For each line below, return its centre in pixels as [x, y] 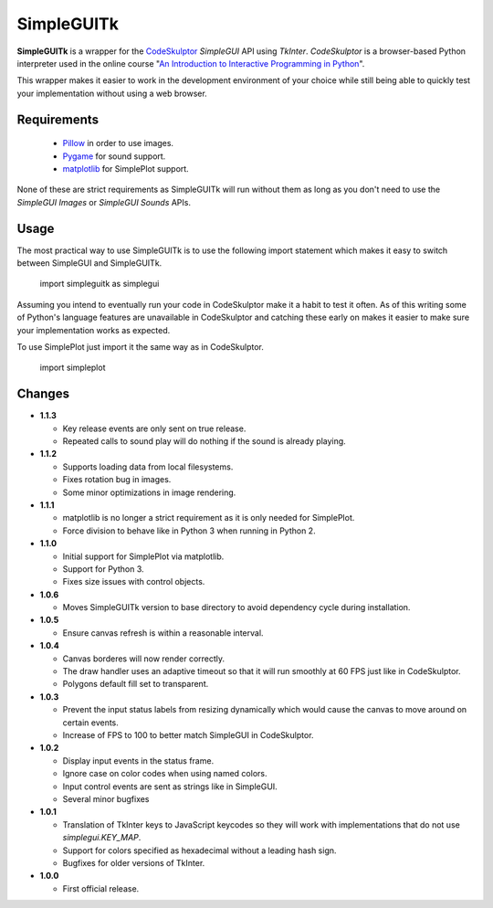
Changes [43, 394]
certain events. [90, 723]
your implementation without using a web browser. [112, 93]
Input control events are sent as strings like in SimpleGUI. [170, 787]
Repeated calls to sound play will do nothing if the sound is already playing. [204, 441]
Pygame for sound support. [114, 156]
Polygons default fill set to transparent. [136, 684]
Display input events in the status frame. [138, 760]
